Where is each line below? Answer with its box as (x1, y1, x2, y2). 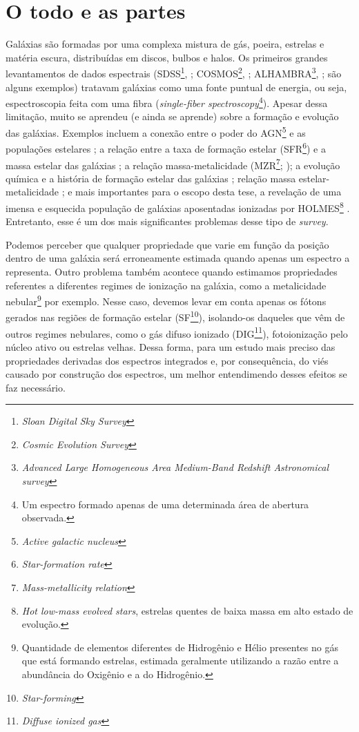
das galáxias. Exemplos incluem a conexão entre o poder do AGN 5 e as (6, 124, 306, 139)
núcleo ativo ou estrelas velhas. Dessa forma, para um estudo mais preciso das (6, 339, 336, 354)
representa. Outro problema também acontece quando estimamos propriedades (6, 264, 338, 278)
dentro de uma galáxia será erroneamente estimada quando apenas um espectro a (6, 251, 350, 265)
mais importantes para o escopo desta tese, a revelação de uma (75, 184, 342, 199)
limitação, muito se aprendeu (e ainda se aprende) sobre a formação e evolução (6, 109, 339, 124)
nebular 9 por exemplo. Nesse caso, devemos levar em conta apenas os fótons (6, 292, 327, 308)
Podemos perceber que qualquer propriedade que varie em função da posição (6, 237, 329, 251)
